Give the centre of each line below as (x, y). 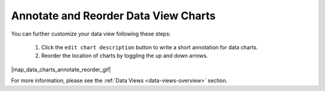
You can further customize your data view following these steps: (91, 34)
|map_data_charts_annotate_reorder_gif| (61, 69)
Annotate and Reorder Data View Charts (113, 16)
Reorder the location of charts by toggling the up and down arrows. (125, 56)
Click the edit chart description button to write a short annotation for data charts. (150, 47)
